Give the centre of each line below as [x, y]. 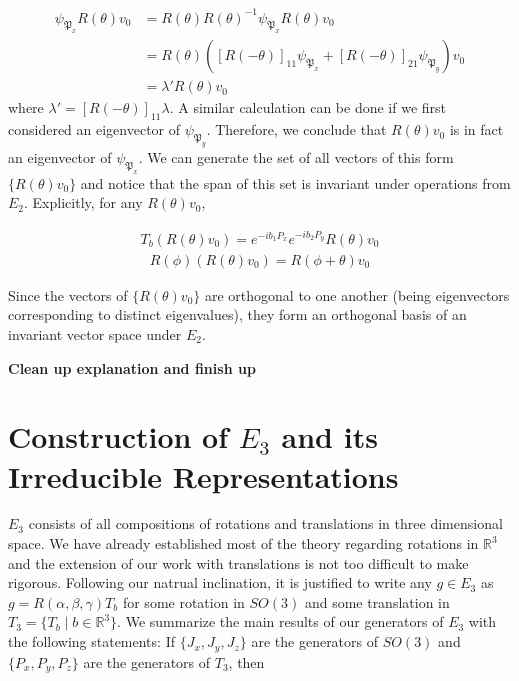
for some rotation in [183, 601]
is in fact [476, 129]
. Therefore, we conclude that [296, 129]
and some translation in [377, 601]
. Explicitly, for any [83, 202]
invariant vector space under [95, 333]
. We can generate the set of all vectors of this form [296, 156]
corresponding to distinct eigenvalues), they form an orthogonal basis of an [237, 314]
